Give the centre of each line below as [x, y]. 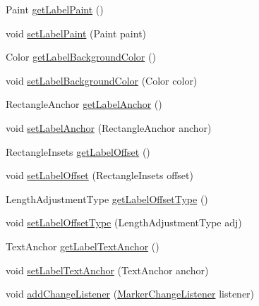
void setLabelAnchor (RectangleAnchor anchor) [109, 127]
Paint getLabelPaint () [55, 9]
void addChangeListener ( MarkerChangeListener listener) [130, 294]
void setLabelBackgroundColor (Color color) [102, 80]
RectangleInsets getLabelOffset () [78, 151]
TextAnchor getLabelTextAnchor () [83, 246]
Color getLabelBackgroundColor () [81, 57]
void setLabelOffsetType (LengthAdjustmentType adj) [124, 222]
